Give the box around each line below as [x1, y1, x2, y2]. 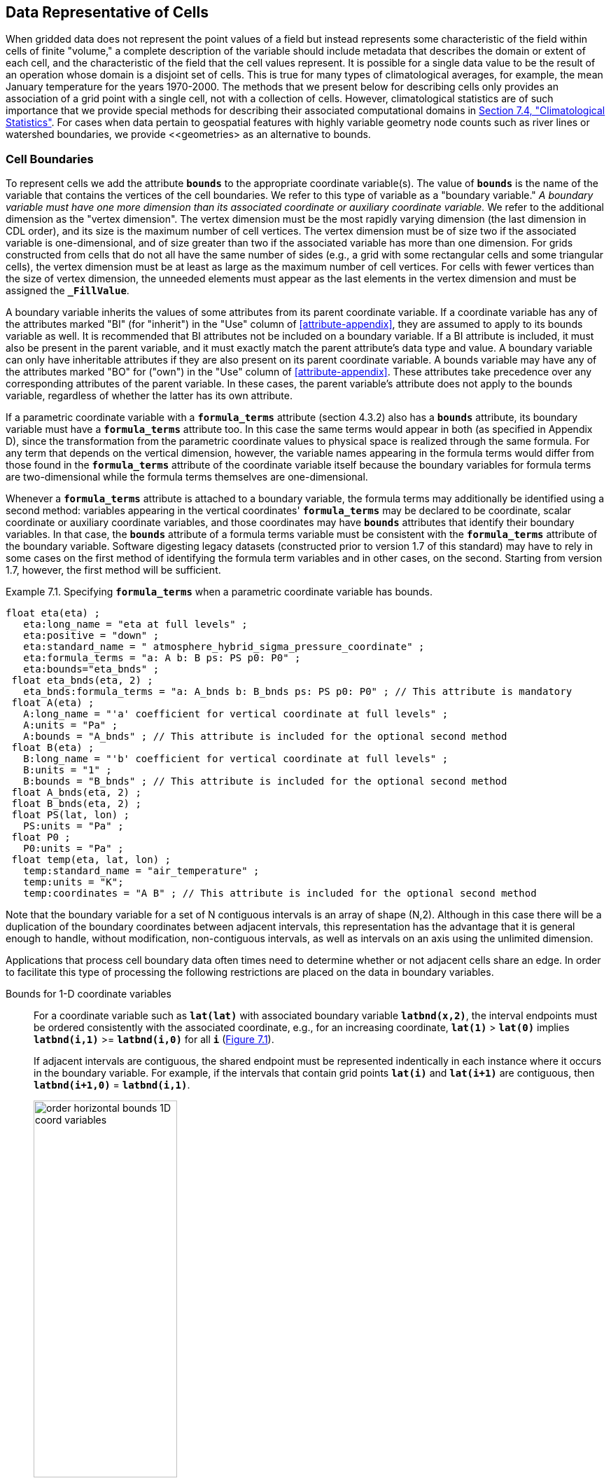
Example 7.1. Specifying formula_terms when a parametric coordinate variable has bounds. [6, 586, 433, 598]
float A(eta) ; [11, 697, 94, 709]
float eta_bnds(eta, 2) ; [11, 675, 153, 687]
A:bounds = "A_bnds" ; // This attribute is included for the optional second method [23, 731, 507, 743]
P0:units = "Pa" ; [23, 843, 124, 855]
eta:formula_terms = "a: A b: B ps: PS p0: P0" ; [23, 652, 301, 664]
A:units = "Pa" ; [23, 719, 118, 731]
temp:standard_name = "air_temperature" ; [23, 865, 260, 877]
